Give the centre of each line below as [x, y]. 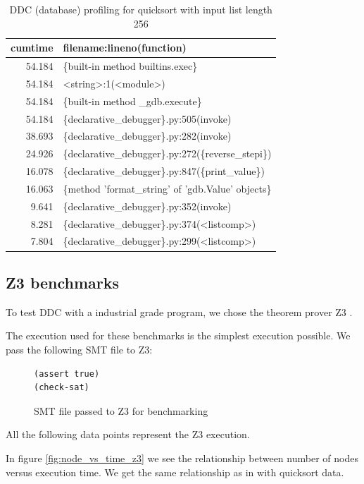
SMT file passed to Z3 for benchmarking [121, 410]
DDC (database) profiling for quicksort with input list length [141, 9]
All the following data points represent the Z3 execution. [128, 434]
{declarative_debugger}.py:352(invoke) [147, 206]
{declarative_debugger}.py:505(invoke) [147, 118]
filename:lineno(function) [125, 48]
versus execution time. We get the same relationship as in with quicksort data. [175, 472]
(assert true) [67, 374]
